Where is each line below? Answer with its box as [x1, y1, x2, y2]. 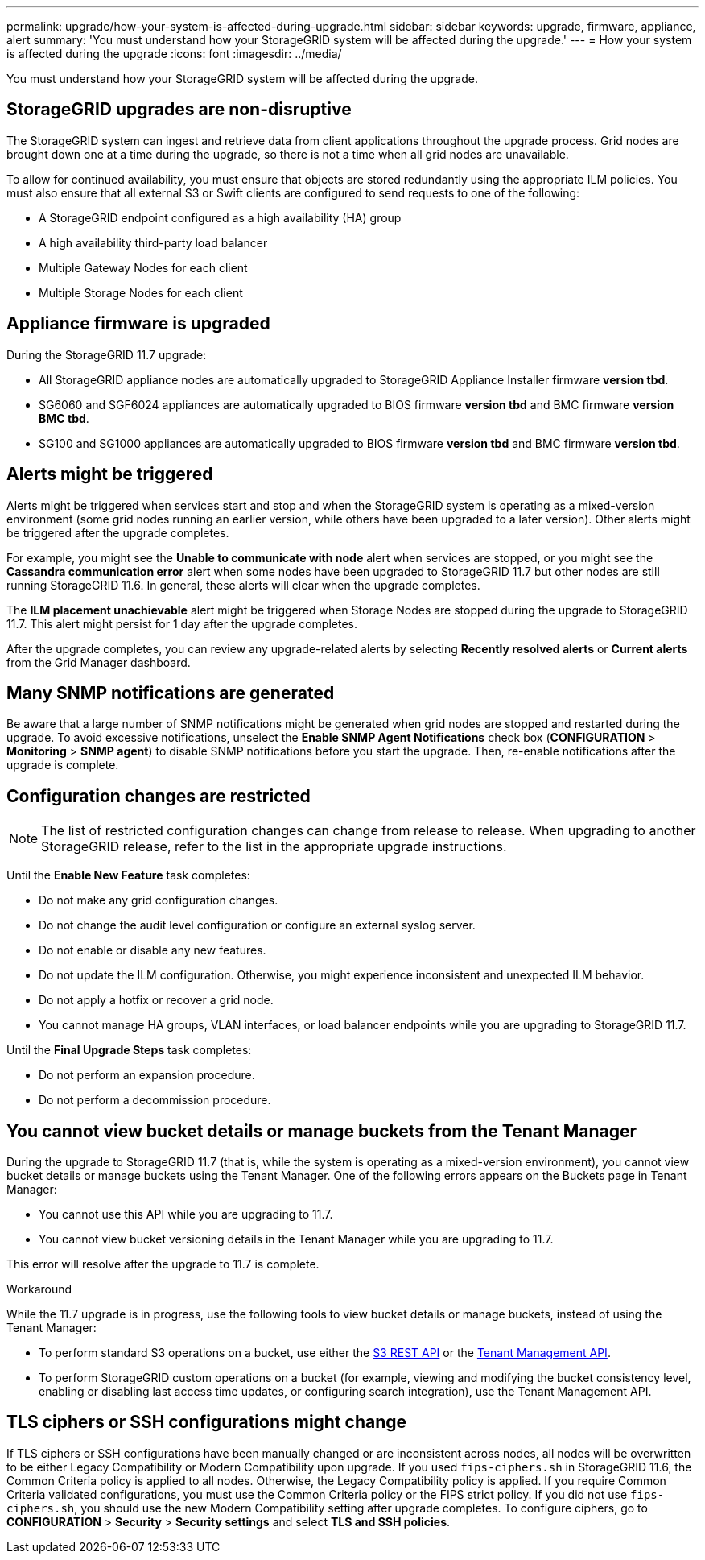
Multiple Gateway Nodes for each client [39, 260, 248, 275]
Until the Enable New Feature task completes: [6, 868, 250, 883]
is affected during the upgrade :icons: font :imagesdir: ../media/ [6, 47, 342, 60]
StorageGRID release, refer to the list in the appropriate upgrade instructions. [41, 838, 507, 855]
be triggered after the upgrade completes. [6, 525, 229, 540]
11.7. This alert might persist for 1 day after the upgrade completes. [6, 616, 357, 631]
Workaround [6, 1282, 72, 1297]
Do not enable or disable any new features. [39, 943, 266, 958]
